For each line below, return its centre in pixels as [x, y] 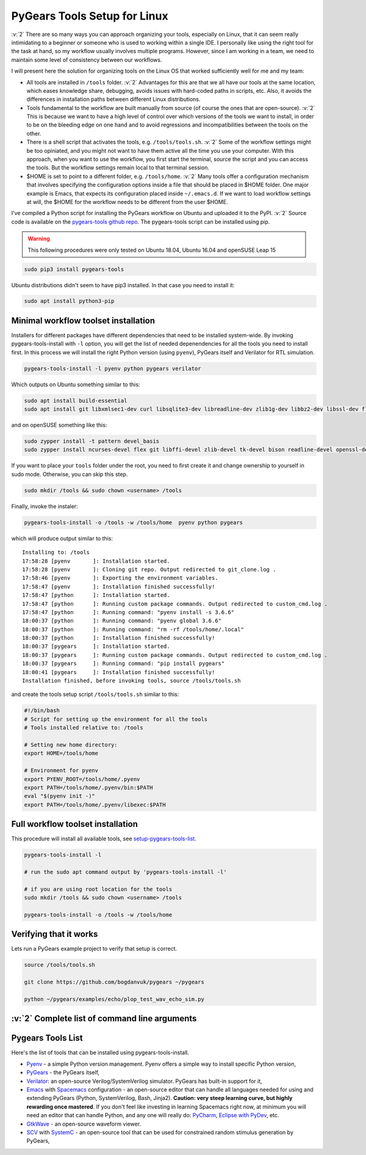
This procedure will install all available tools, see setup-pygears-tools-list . [104, 839]
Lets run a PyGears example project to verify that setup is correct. [94, 949]
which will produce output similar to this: [62, 538]
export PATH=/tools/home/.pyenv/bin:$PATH [88, 787]
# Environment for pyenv [61, 771]
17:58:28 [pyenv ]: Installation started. [96, 561]
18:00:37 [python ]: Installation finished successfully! [119, 638]
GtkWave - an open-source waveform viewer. [84, 1124]
